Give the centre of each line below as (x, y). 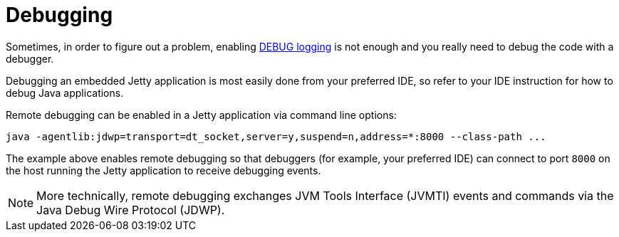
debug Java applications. (65, 93)
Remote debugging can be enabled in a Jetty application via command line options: (201, 115)
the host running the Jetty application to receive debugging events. (163, 170)
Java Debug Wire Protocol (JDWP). (131, 210)
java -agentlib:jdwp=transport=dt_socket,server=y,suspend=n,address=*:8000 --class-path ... (276, 136)
